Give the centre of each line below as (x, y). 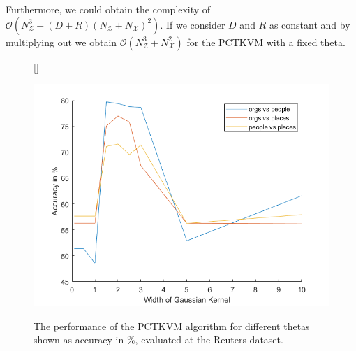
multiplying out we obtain (61, 42)
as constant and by (310, 24)
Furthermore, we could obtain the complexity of (108, 9)
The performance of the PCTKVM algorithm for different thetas (172, 325)
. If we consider (193, 24)
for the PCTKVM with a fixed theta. (266, 42)
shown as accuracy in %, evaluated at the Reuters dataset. (158, 339)
